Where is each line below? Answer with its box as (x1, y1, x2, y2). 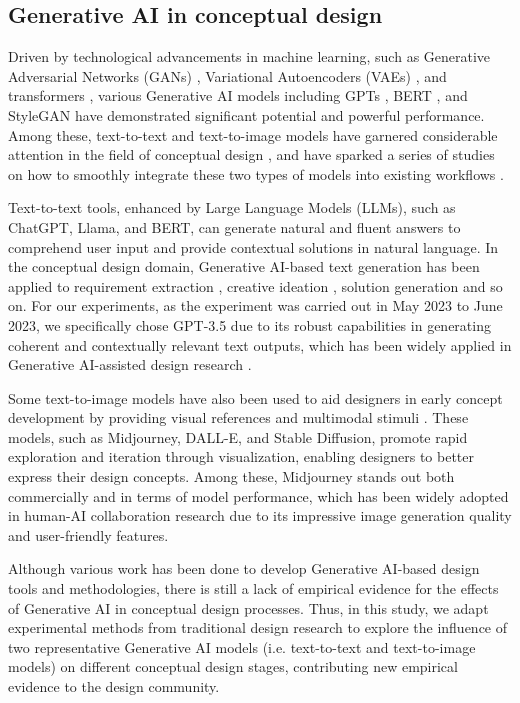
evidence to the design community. (8, 676, 220, 697)
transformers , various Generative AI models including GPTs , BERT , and (8, 85, 468, 106)
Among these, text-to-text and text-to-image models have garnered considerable (8, 124, 498, 145)
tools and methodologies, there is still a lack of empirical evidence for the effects (8, 578, 499, 599)
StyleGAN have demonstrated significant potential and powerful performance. (8, 104, 485, 125)
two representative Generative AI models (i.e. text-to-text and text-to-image (8, 636, 476, 657)
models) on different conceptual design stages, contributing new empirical (8, 656, 458, 677)
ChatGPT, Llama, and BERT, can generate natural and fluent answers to (8, 216, 461, 237)
